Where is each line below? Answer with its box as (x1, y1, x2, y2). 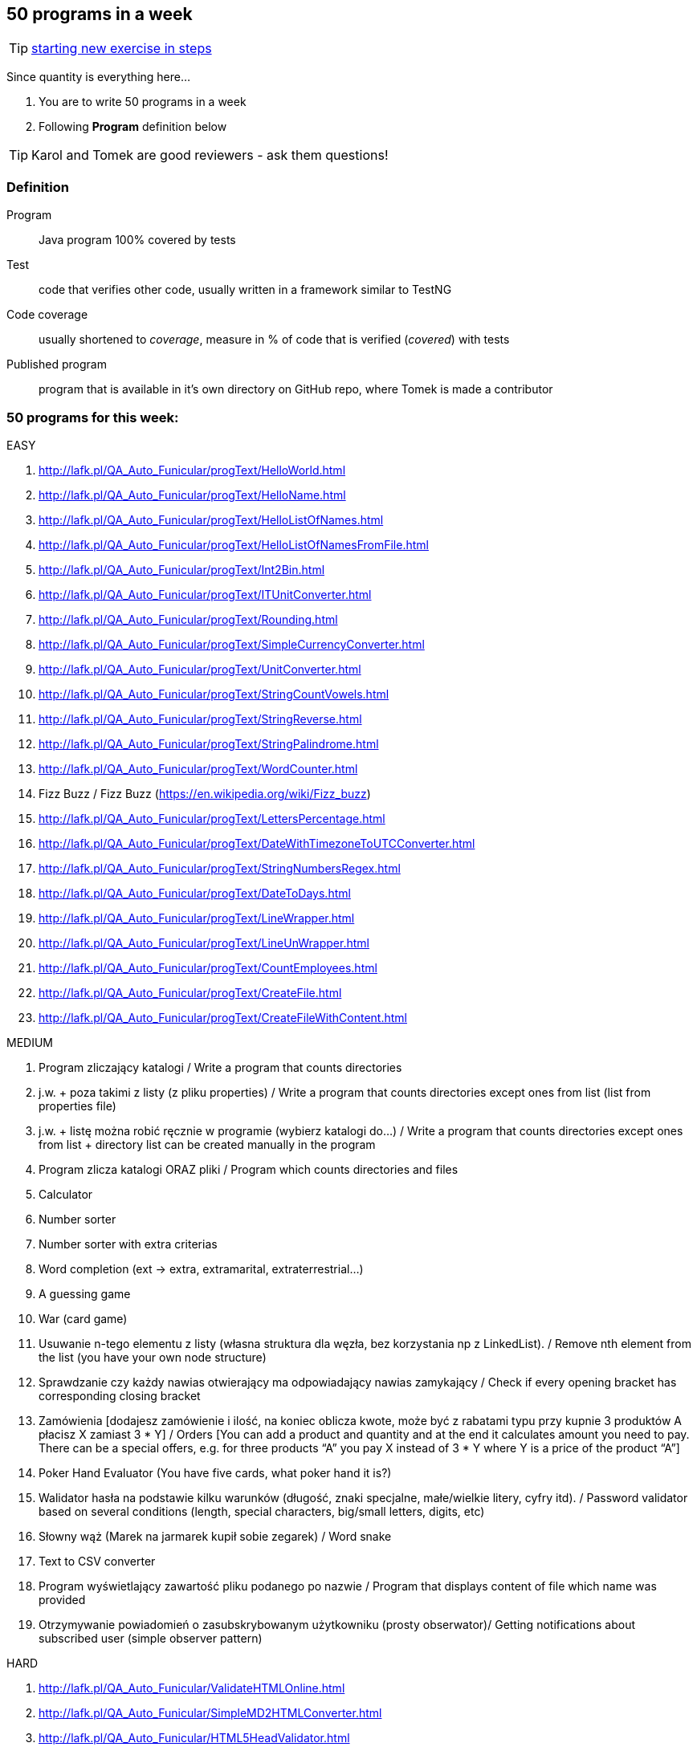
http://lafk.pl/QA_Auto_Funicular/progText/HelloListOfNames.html (39, 512, 384, 527)
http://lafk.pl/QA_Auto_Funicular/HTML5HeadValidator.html (39, 1730, 350, 1745)
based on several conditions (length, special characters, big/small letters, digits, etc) (39, 1504, 485, 1518)
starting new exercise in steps (31, 40, 212, 57)
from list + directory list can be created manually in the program (39, 1137, 376, 1151)
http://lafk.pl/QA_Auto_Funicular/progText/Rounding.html (39, 612, 338, 626)
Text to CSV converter (39, 1554, 156, 1568)
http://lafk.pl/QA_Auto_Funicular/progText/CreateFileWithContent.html (39, 1010, 407, 1024)
